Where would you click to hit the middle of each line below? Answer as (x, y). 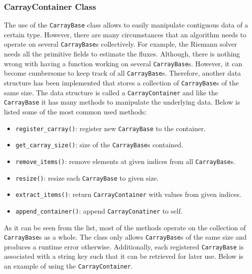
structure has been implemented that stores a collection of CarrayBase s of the (122, 83)
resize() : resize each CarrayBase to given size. (87, 178)
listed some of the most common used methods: (75, 111)
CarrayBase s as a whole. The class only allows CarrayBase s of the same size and (126, 237)
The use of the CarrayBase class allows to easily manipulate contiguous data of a (126, 25)
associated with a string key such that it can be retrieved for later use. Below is (124, 256)
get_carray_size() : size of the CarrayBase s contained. (99, 145)
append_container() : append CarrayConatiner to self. (99, 210)
